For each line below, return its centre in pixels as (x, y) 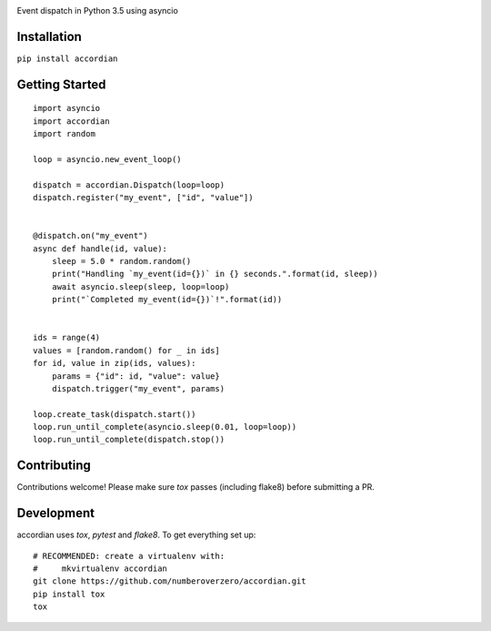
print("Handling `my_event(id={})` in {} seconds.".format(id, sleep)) (215, 274)
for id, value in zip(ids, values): (115, 363)
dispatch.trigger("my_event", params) (138, 388)
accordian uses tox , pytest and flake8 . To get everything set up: (136, 535)
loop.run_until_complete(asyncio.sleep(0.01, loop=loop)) (165, 427)
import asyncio (67, 108)
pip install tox (69, 594)
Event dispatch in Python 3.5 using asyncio (98, 10)
